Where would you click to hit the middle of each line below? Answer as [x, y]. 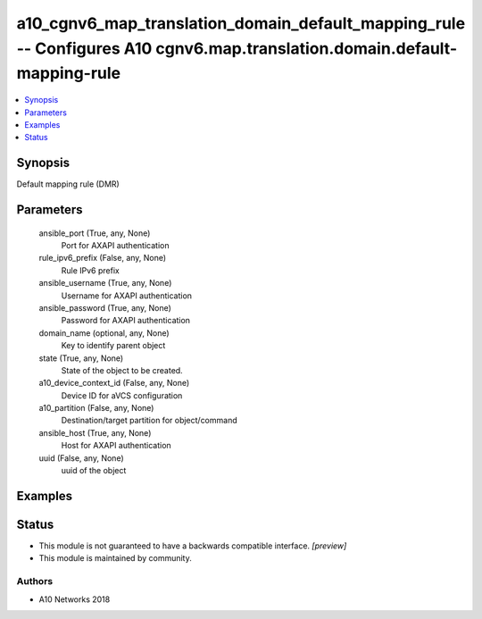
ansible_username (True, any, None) [105, 283]
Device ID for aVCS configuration [122, 395]
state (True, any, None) [81, 358]
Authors [35, 581]
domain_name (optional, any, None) [104, 333]
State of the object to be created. [122, 370]
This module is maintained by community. [115, 558]
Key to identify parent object [113, 346]
